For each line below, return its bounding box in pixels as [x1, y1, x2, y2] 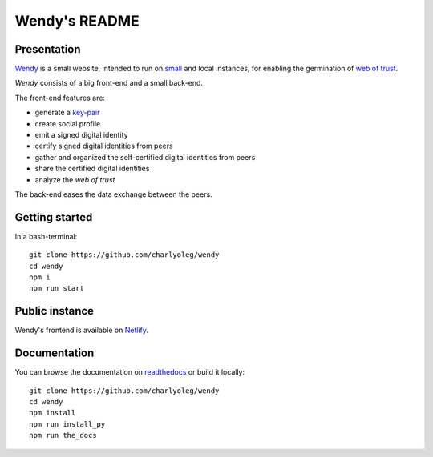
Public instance [14, 304, 95, 318]
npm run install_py [29, 419, 106, 428]
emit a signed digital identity [34, 130, 128, 140]
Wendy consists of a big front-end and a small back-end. [14, 78, 204, 88]
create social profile [34, 118, 101, 128]
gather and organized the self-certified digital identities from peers [34, 152, 256, 162]
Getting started [14, 210, 93, 224]
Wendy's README [14, 12, 140, 30]
